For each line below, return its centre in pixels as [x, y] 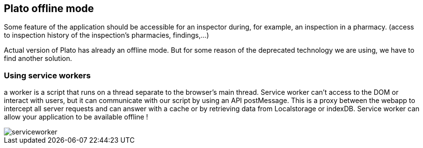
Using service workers [47, 75]
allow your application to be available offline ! [76, 117]
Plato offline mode [49, 8]
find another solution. [38, 59]
